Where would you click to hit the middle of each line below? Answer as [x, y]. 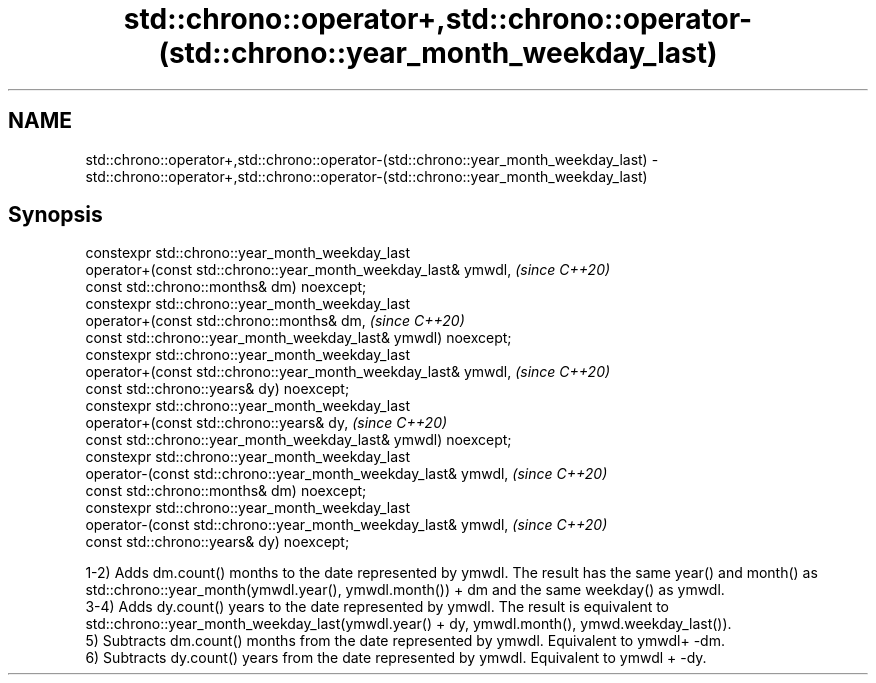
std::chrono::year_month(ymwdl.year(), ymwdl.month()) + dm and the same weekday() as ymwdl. [405, 590]
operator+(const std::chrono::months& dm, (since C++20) [275, 321]
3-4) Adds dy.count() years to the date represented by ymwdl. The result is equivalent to [377, 607]
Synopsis [55, 215]
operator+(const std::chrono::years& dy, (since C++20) [266, 423]
